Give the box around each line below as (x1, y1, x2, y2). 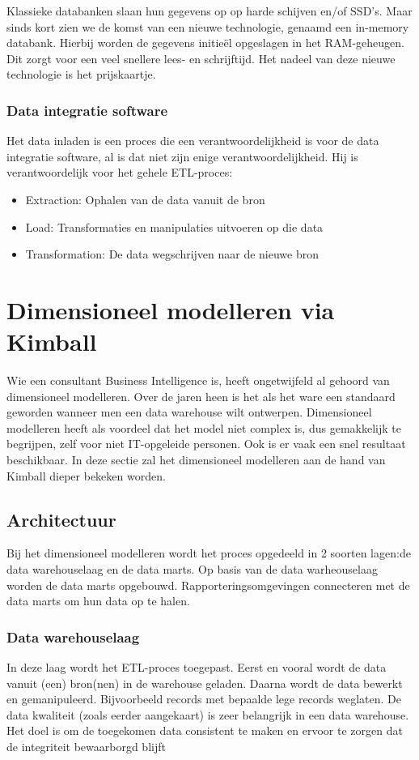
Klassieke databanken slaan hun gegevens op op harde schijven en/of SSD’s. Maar (6, 2, 413, 19)
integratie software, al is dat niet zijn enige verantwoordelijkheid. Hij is (6, 147, 358, 164)
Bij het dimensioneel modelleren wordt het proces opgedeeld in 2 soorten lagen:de (6, 544, 411, 561)
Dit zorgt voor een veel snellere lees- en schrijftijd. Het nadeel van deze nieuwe (6, 49, 396, 66)
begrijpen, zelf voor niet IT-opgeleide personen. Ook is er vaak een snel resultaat (6, 435, 406, 452)
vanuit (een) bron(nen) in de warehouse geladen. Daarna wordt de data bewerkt (6, 674, 403, 691)
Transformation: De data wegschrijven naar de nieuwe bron (25, 246, 320, 263)
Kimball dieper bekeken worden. (6, 467, 166, 484)
